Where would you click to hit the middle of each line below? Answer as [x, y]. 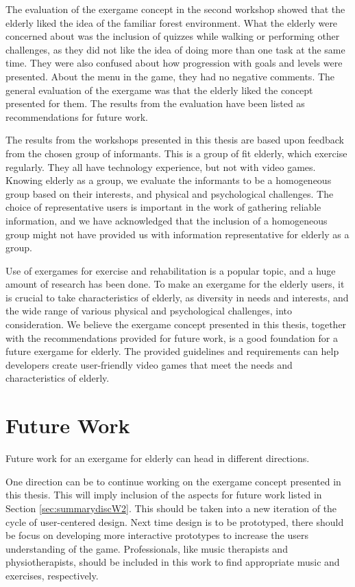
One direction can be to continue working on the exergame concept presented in [173, 481]
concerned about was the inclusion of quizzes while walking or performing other [173, 36]
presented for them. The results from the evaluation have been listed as [155, 103]
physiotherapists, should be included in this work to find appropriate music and [173, 562]
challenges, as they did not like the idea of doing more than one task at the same [175, 49]
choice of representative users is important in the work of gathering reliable [163, 207]
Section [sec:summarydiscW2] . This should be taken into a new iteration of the [171, 508]
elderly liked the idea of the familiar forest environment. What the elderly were [172, 22]
